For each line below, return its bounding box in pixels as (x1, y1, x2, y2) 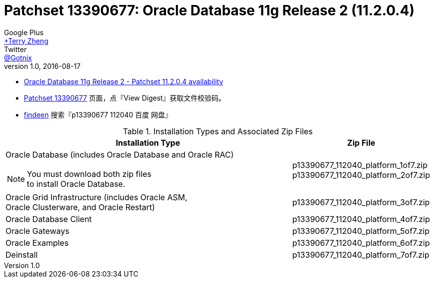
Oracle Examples (5, 237, 69, 248)
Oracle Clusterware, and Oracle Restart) (5, 202, 155, 212)
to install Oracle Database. (27, 178, 125, 189)
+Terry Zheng (4, 36, 49, 45)
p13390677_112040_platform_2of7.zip (292, 169, 430, 180)
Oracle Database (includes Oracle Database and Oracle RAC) (5, 149, 234, 160)
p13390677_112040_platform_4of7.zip (292, 214, 430, 224)
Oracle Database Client (5, 214, 92, 224)
